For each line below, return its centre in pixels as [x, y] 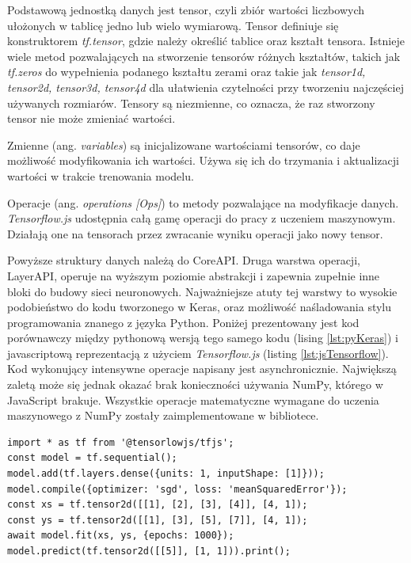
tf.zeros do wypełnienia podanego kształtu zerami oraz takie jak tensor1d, [186, 72]
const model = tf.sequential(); [92, 458]
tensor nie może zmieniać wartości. [91, 118]
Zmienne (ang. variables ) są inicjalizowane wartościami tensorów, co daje [184, 145]
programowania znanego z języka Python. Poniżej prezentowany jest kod [183, 322]
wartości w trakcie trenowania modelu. [101, 175]
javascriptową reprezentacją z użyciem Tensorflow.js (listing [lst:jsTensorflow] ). [198, 353]
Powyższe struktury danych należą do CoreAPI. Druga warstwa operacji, [184, 260]
